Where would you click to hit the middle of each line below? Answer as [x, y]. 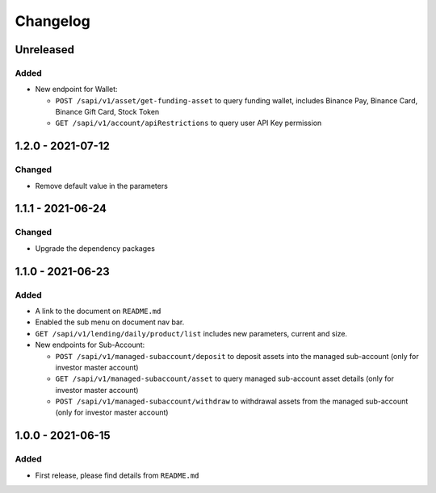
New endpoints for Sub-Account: [90, 345]
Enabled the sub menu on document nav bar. [110, 322]
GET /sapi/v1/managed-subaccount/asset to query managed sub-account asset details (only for [225, 378]
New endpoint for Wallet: [76, 90]
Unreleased [45, 50]
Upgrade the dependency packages [95, 248]
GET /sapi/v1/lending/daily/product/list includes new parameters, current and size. [191, 333]
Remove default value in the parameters [102, 186]
